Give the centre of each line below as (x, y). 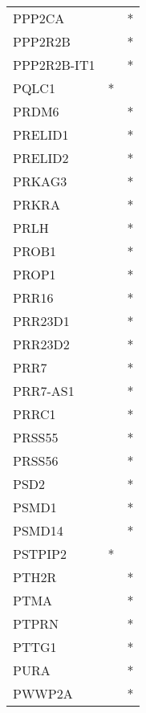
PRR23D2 (41, 344)
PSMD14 (38, 530)
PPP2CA (39, 18)
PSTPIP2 (40, 554)
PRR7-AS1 (44, 391)
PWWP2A (43, 693)
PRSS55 (36, 437)
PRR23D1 (41, 321)
